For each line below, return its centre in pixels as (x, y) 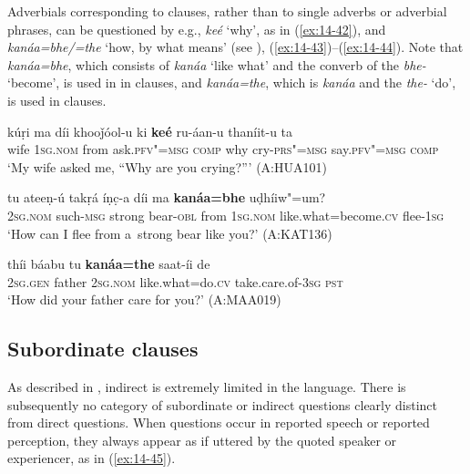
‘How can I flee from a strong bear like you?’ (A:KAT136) (170, 233)
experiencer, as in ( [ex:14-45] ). (92, 458)
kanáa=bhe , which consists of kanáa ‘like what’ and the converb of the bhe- (217, 64)
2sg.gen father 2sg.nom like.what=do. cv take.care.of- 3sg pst (175, 281)
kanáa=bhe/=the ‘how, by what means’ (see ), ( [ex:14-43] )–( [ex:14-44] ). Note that (235, 47)
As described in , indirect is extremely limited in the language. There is (207, 387)
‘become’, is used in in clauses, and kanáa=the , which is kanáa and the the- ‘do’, (232, 82)
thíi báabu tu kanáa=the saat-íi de (109, 264)
